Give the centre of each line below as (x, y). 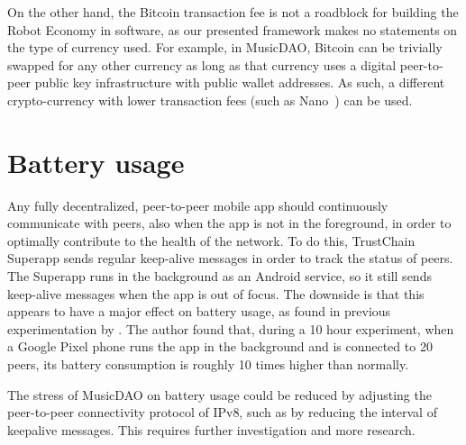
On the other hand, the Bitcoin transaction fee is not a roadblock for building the (233, 12)
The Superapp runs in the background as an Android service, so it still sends (219, 276)
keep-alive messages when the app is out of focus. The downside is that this (216, 293)
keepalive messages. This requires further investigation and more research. (211, 429)
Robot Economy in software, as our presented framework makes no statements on (233, 29)
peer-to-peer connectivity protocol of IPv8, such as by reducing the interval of (222, 412)
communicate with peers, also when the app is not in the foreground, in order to (229, 223)
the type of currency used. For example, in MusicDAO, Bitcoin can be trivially (225, 47)
